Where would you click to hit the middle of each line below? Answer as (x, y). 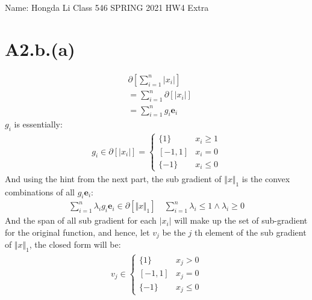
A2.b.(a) (40, 48)
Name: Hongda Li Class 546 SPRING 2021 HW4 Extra (107, 7)
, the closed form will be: (75, 244)
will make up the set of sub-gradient (241, 220)
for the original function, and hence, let (77, 232)
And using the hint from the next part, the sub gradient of (113, 178)
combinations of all (40, 191)
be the (174, 232)
